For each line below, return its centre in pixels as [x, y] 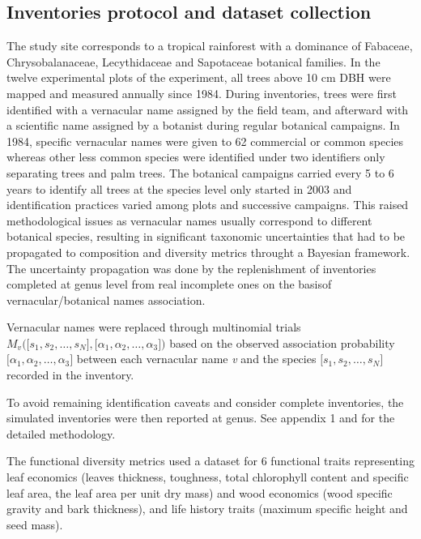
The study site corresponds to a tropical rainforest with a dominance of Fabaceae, [210, 46]
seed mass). [35, 524]
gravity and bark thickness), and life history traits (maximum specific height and [207, 509]
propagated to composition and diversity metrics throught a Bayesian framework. [208, 252]
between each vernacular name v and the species [196, 359]
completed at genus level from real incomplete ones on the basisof [169, 284]
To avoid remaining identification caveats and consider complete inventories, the [205, 402]
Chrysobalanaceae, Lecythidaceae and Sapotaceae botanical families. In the [193, 61]
